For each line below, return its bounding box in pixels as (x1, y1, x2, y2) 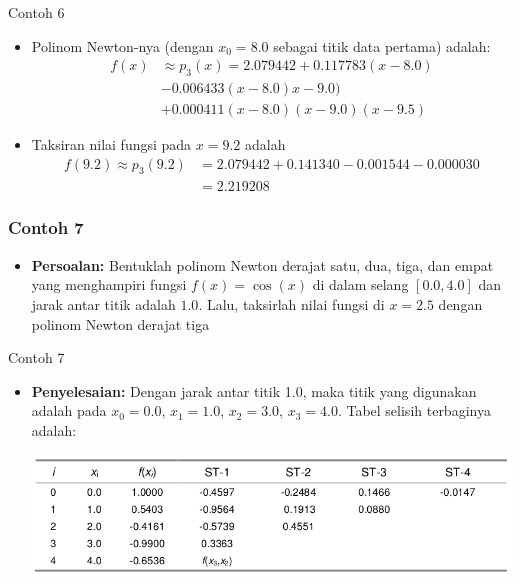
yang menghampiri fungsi (31, 274, 187, 295)
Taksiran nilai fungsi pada (31, 134, 192, 155)
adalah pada (31, 400, 107, 421)
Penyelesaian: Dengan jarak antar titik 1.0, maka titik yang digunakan (31, 380, 477, 401)
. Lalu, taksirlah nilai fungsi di (198, 293, 385, 314)
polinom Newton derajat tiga (31, 313, 210, 334)
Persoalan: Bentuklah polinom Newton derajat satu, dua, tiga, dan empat (31, 254, 494, 275)
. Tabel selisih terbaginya (337, 400, 491, 421)
